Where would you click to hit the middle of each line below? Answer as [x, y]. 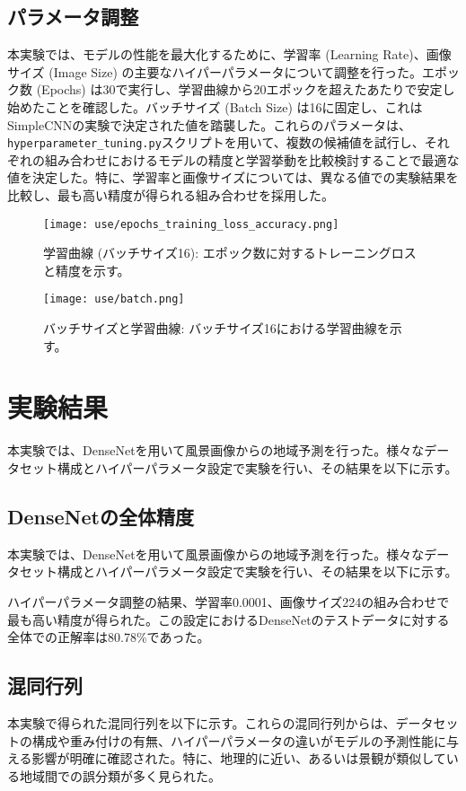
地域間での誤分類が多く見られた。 [120, 775]
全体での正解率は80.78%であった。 [109, 637]
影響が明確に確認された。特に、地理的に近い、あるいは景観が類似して [239, 758]
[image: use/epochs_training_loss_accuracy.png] [191, 224]
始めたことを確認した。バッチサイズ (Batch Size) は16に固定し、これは [215, 106]
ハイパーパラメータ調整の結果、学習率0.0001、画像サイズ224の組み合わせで [229, 602]
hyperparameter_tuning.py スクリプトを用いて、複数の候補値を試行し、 [216, 142]
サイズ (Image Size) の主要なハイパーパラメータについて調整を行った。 [215, 71]
